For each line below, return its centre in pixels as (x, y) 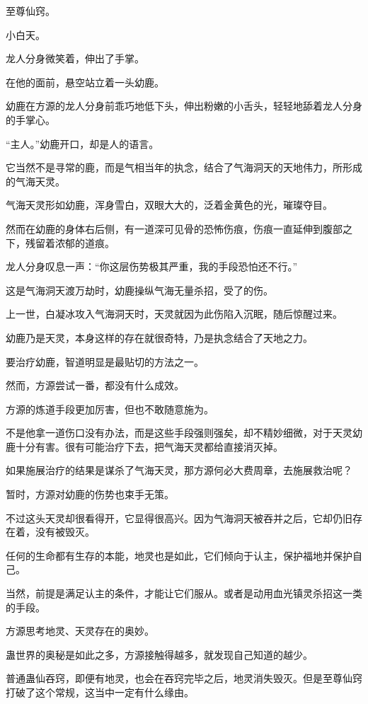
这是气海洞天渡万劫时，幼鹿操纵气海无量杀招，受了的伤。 (139, 290)
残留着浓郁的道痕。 (70, 242)
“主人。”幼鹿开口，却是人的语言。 (82, 143)
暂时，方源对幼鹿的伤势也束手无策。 (90, 494)
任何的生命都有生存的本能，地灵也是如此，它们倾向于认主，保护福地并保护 (179, 555)
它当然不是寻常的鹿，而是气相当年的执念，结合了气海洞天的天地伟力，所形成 (184, 167)
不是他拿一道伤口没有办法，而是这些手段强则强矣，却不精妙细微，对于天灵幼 (184, 433)
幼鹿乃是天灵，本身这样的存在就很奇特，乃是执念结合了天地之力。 (159, 337)
